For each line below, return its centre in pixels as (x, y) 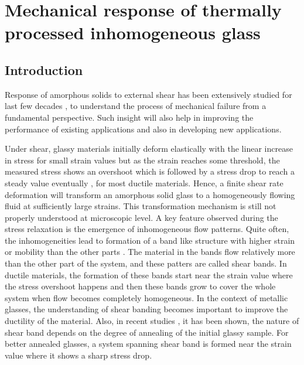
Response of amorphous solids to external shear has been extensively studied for (148, 94)
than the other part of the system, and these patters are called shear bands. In (146, 263)
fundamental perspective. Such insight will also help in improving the (129, 117)
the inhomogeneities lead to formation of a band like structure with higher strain (150, 240)
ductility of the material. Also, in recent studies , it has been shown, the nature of (152, 321)
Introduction (44, 69)
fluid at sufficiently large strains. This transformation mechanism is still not (141, 206)
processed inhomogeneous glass (133, 33)
